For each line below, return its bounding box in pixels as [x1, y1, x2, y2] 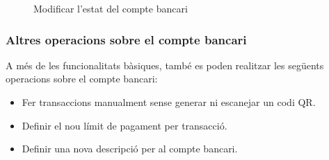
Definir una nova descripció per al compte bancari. [22, 141, 238, 156]
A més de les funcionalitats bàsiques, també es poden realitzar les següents [6, 57, 324, 72]
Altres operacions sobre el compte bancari [6, 30, 247, 48]
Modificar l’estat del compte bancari [33, 1, 188, 15]
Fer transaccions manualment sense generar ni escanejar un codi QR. [22, 95, 316, 109]
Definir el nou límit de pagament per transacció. [22, 118, 227, 132]
